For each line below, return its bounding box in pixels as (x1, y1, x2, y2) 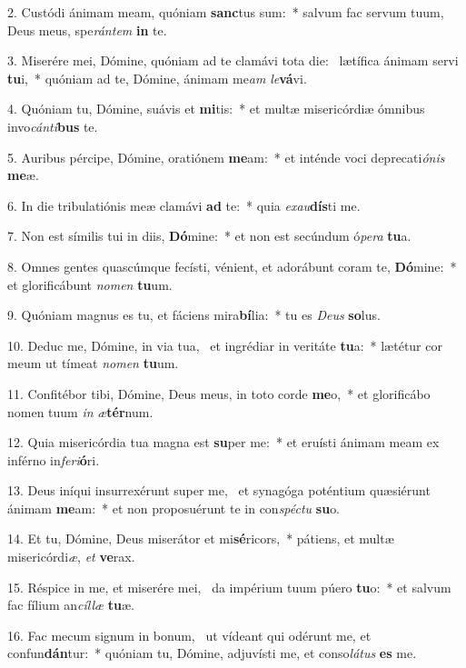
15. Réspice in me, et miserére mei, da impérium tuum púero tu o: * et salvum (7, 577, 451, 596)
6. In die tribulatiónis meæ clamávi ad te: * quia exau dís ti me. (7, 195, 361, 214)
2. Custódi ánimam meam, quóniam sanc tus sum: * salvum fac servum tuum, (7, 3, 444, 21)
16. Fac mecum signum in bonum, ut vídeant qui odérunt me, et (7, 625, 372, 644)
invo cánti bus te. (7, 116, 98, 135)
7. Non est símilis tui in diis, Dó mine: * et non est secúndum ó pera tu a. (7, 226, 411, 245)
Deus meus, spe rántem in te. (7, 20, 167, 39)
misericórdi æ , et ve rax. (7, 547, 135, 566)
